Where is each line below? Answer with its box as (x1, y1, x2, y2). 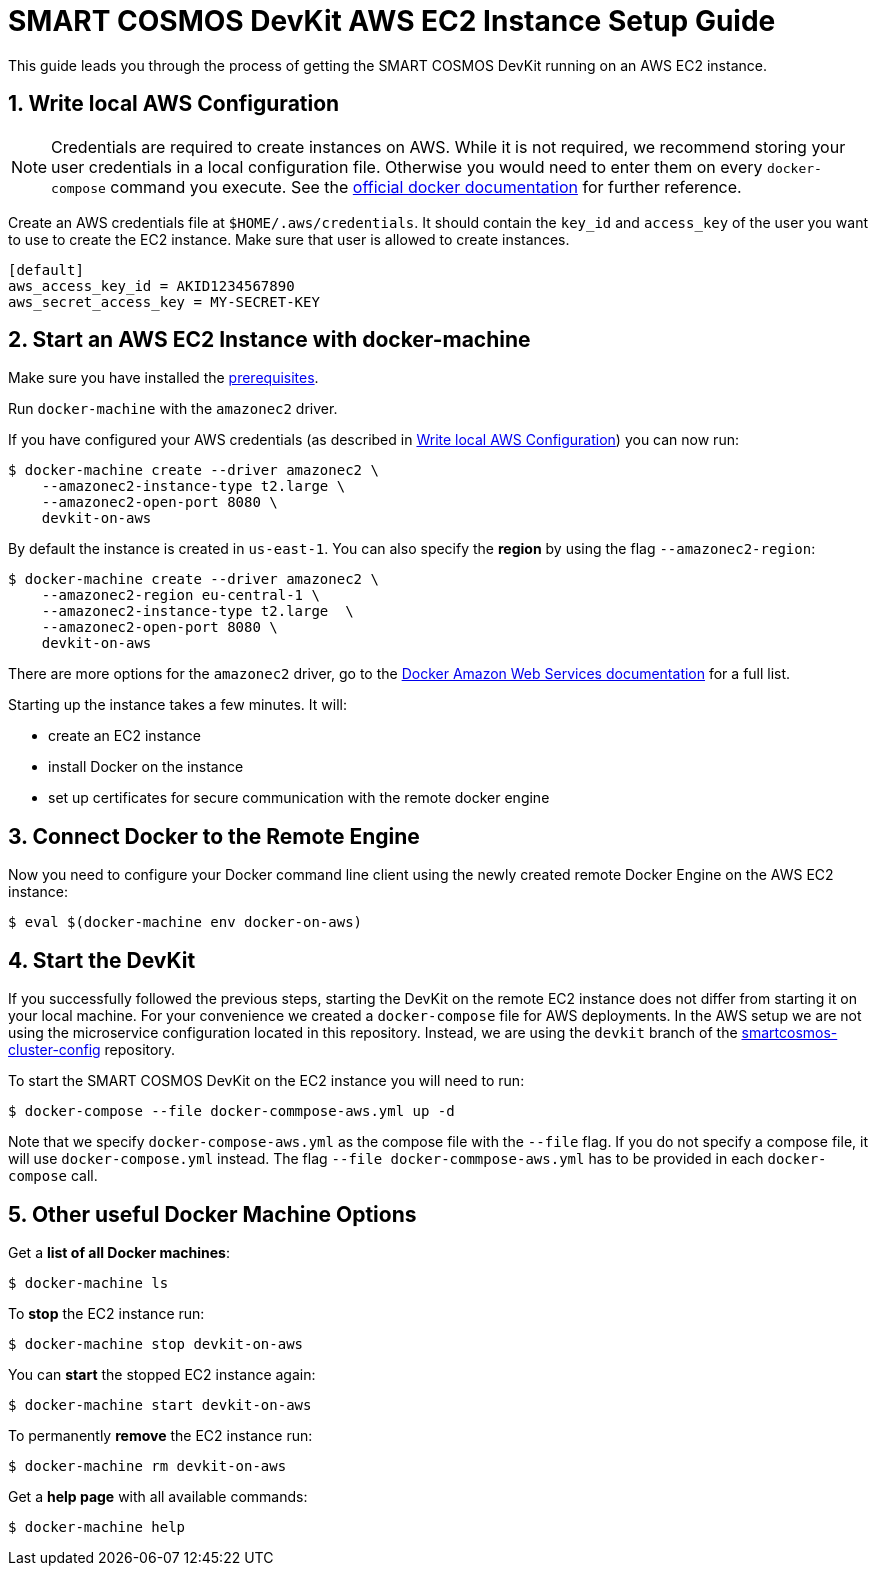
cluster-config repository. (8, 1041, 176, 1059)
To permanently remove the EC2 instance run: (8, 1426, 313, 1444)
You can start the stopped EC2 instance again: (8, 1365, 316, 1383)
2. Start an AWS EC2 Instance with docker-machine (8, 327, 531, 353)
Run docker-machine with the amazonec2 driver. (8, 400, 338, 418)
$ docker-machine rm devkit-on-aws (8, 1457, 287, 1474)
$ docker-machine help (8, 1518, 186, 1535)
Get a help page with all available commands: (8, 1487, 308, 1505)
